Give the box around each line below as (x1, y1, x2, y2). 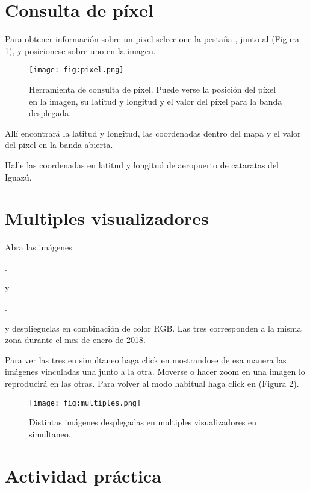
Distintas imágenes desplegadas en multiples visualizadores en (29, 416, 257, 428)
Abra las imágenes (5, 241, 72, 253)
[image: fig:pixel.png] (29, 66, 124, 75)
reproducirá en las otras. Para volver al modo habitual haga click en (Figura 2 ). (5, 377, 299, 389)
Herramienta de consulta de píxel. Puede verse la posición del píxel (29, 82, 276, 95)
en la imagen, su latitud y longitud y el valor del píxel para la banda (29, 94, 282, 107)
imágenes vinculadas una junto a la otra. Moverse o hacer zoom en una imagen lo (5, 365, 305, 378)
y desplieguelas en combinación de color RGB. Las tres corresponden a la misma (5, 321, 302, 334)
